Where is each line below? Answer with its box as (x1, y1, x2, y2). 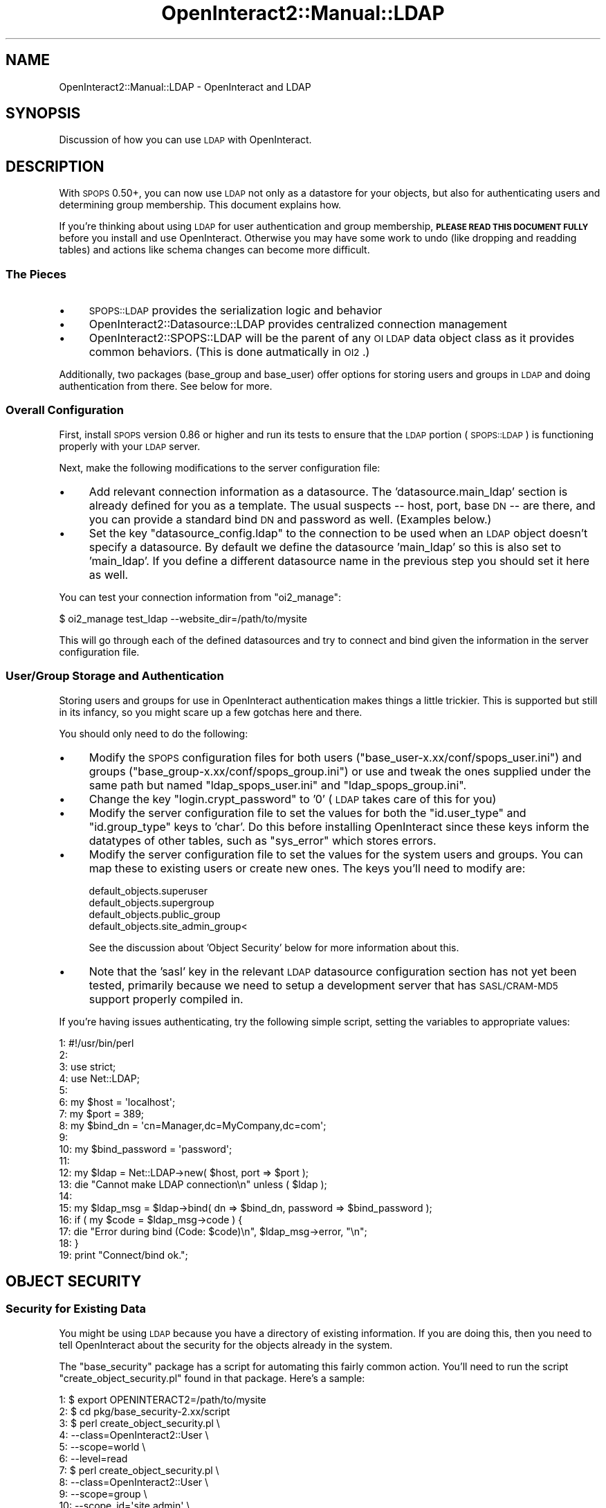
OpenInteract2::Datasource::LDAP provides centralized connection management (89, 317, 507, 332)
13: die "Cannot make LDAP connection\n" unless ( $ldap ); (59, 1178, 327, 1190)
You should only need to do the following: (59, 727, 248, 739)
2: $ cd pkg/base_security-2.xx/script (59, 1405, 230, 1417)
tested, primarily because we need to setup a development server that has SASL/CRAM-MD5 (89, 978, 558, 992)
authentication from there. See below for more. (59, 380, 273, 393)
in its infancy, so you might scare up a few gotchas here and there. (59, 706, 362, 718)
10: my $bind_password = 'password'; (59, 1142, 232, 1155)
